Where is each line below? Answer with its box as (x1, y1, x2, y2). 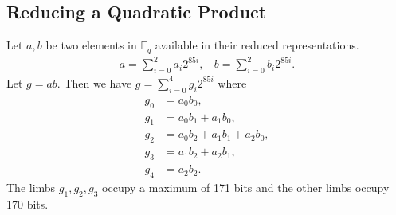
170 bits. (6, 195, 49, 212)
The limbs (6, 178, 56, 195)
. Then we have (57, 74, 132, 91)
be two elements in (45, 37, 137, 53)
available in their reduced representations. (155, 37, 359, 53)
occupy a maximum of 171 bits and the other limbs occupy (102, 178, 390, 195)
